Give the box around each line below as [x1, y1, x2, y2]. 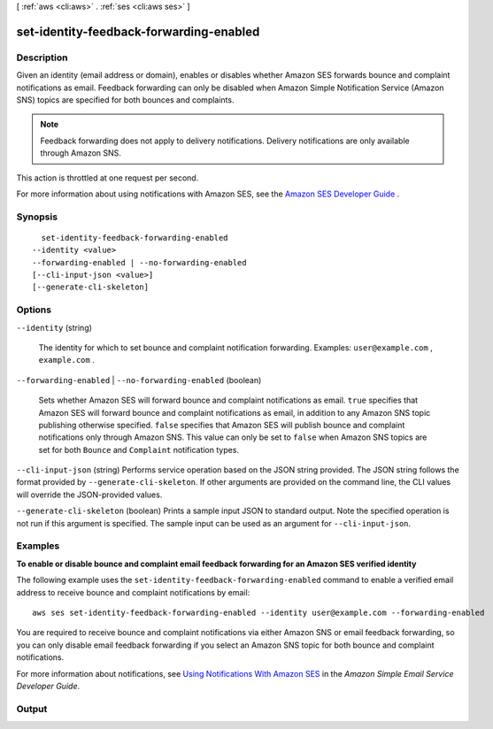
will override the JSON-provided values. [16, 489, 163, 500]
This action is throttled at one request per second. [16, 173, 199, 183]
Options [16, 303, 52, 316]
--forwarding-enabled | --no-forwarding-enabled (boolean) [16, 374, 262, 385]
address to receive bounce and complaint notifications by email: [16, 587, 250, 597]
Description [16, 51, 68, 64]
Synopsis [16, 211, 58, 223]
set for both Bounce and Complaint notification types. [38, 444, 239, 455]
